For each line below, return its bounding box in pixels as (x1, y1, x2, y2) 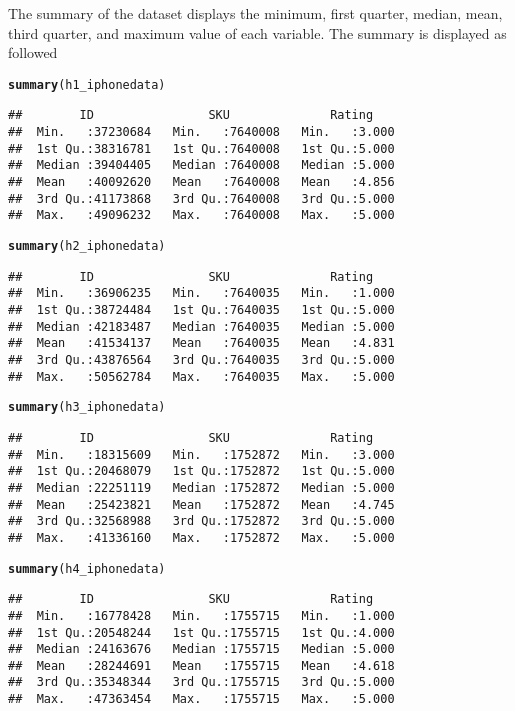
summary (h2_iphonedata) (8, 239, 166, 254)
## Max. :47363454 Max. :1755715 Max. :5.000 (8, 692, 395, 707)
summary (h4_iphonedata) (8, 561, 166, 576)
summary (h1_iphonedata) (8, 77, 166, 92)
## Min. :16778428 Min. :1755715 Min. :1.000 (8, 608, 395, 623)
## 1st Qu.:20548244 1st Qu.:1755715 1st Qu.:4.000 (8, 625, 395, 640)
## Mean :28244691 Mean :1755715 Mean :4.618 (8, 658, 395, 673)
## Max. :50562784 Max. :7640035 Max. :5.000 (8, 369, 395, 384)
